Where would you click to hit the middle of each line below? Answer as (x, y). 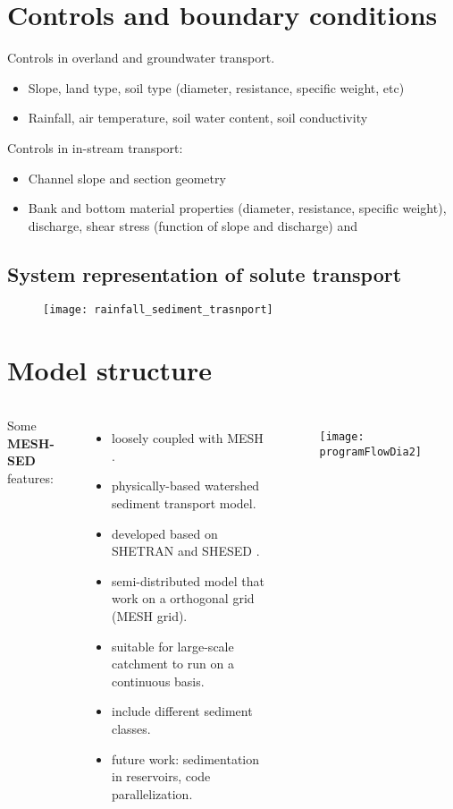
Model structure (110, 370)
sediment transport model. (184, 503)
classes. (131, 728)
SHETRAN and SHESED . (185, 551)
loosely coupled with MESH (187, 438)
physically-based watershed (185, 485)
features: (30, 478)
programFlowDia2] (371, 451)
